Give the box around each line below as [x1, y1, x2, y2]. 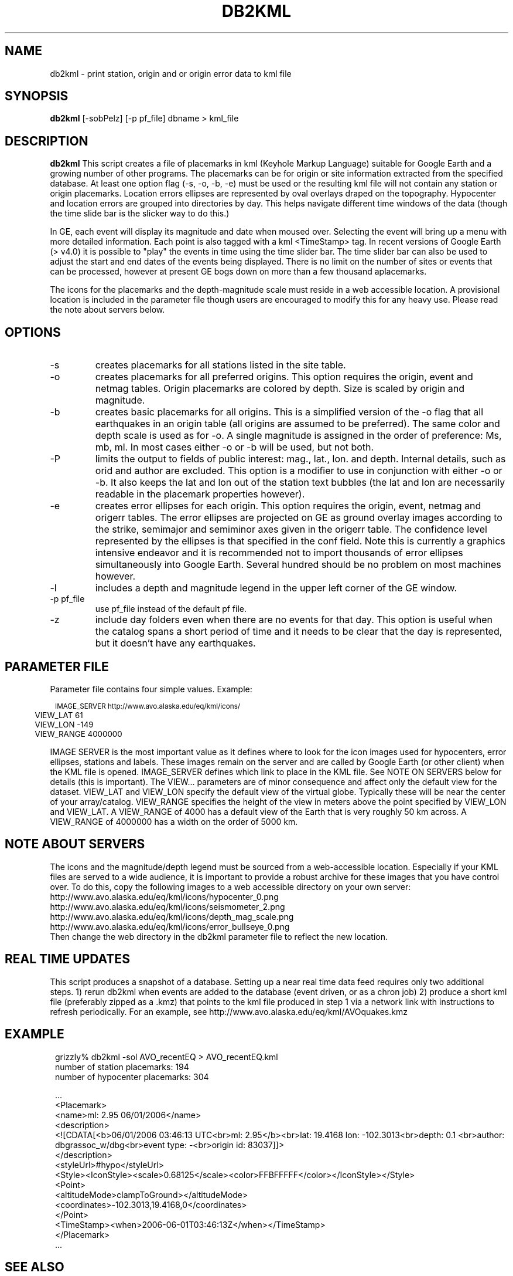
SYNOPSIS [5, 89, 69, 104]
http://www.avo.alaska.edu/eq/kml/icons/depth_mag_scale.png [50, 911, 294, 922]
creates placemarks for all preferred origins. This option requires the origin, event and [95, 371, 473, 383]
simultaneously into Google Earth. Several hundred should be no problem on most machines [95, 559, 501, 571]
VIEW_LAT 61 [35, 710, 83, 720]
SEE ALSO [5, 1259, 64, 1274]
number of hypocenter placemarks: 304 [55, 1071, 209, 1082]
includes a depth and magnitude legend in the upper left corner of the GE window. [95, 582, 457, 594]
